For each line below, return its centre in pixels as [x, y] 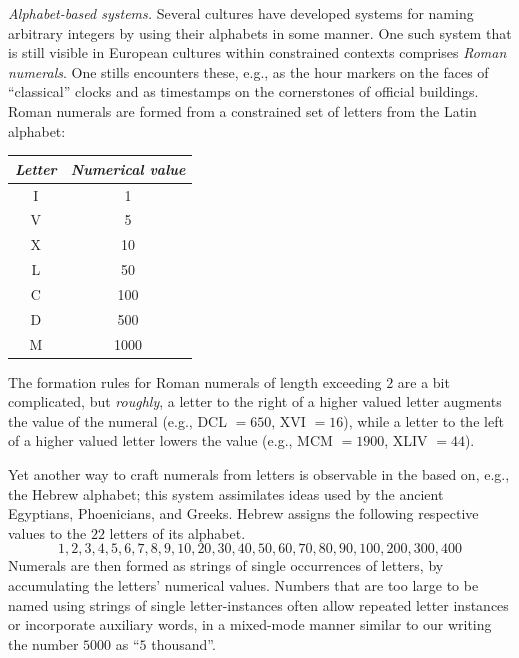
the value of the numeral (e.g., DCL [117, 420]
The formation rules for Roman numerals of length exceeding [195, 381]
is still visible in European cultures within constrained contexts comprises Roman [257, 52]
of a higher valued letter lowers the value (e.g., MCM [170, 440]
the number [43, 643]
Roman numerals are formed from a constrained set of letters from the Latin [242, 110]
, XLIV [406, 440]
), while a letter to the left [423, 420]
